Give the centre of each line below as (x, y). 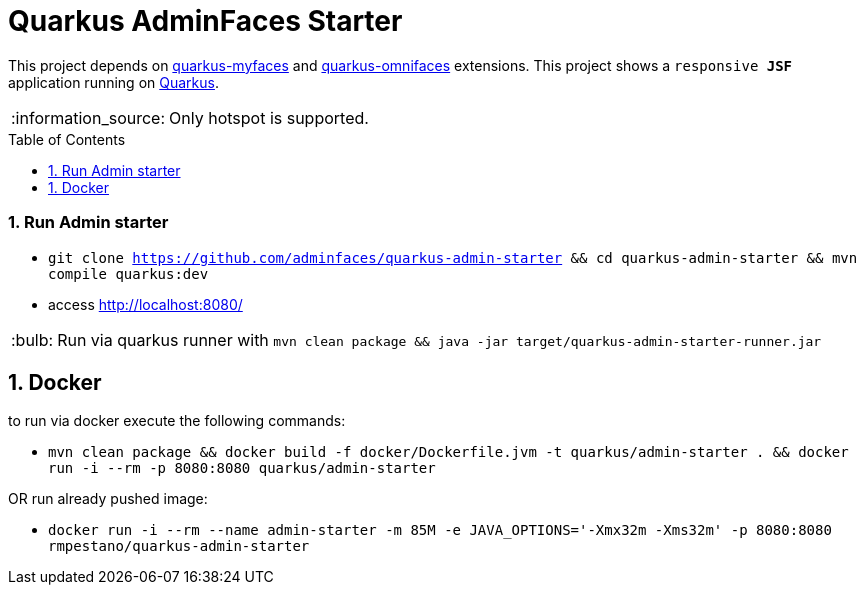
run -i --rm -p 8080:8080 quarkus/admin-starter (242, 468)
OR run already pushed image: (108, 499)
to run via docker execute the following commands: (177, 421)
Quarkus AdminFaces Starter (205, 21)
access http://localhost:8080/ (145, 304)
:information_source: (88, 117)
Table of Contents (67, 139)
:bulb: (32, 339)
